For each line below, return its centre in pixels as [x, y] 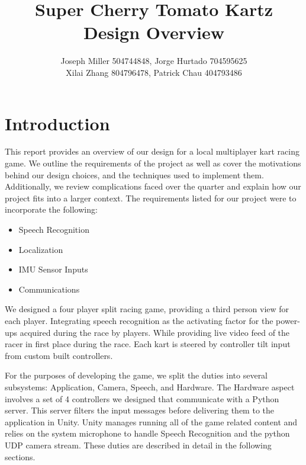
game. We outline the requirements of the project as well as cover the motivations [153, 163]
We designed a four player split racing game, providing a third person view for [147, 309]
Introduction [57, 123]
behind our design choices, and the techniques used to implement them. [134, 174]
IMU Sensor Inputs [53, 269]
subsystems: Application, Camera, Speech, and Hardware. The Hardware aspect [150, 387]
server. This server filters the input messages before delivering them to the [139, 410]
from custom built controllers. [59, 355]
